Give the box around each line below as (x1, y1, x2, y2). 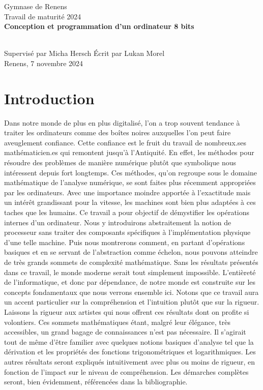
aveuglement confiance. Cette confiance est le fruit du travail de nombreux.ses (4, 137, 246, 147)
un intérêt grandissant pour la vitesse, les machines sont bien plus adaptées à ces (4, 197, 256, 207)
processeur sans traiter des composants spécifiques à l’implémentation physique (4, 227, 251, 237)
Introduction (4, 87, 95, 108)
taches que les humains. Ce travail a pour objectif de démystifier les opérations (4, 207, 250, 218)
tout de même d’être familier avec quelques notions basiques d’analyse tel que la (4, 336, 254, 347)
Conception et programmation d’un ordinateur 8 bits (4, 21, 194, 32)
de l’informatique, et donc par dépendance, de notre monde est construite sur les (4, 277, 256, 287)
